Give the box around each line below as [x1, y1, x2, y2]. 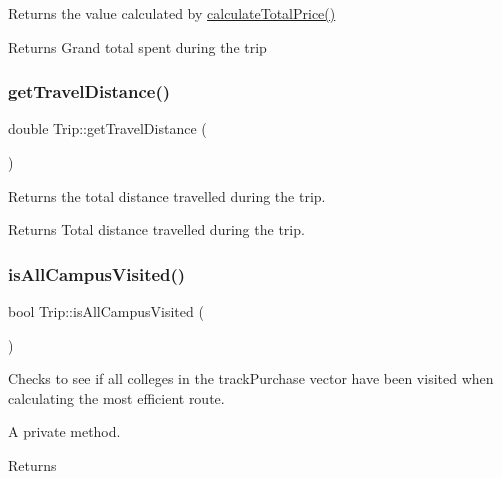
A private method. [8, 421, 121, 442]
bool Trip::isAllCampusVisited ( [8, 301, 204, 321]
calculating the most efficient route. [8, 387, 225, 408]
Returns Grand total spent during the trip [8, 36, 267, 57]
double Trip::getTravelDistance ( [8, 118, 207, 139]
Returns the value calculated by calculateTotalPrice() [8, 3, 336, 23]
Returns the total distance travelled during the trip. [8, 185, 326, 206]
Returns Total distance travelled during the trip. [8, 219, 305, 240]
